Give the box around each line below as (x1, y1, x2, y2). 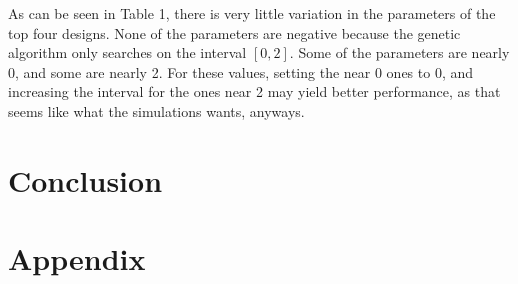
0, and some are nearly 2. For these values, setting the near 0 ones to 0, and (8, 61, 474, 82)
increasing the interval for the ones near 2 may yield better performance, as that (8, 81, 501, 102)
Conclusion (8, 159, 163, 200)
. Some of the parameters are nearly (289, 42, 510, 63)
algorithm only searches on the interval (8, 42, 247, 63)
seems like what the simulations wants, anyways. (8, 100, 305, 121)
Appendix (8, 238, 146, 279)
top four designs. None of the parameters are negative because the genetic (8, 22, 461, 43)
